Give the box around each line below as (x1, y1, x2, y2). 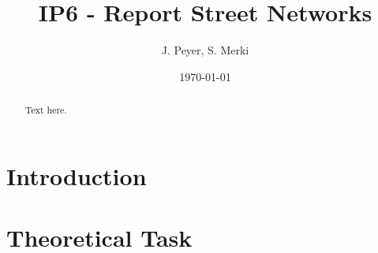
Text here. (24, 103, 67, 117)
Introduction (6, 159, 147, 192)
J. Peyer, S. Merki (161, 42, 249, 58)
